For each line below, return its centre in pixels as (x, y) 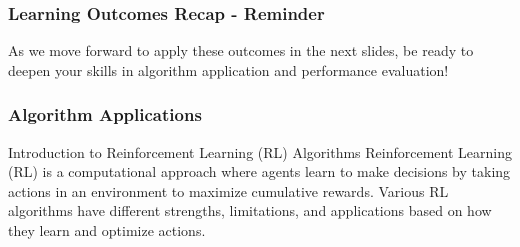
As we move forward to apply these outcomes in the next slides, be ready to (241, 50)
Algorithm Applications (105, 114)
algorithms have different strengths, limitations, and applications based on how (250, 210)
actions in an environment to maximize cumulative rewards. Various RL (228, 190)
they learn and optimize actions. (107, 230)
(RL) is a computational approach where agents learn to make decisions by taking (259, 171)
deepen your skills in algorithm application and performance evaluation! (228, 69)
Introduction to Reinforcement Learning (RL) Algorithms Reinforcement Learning (260, 151)
